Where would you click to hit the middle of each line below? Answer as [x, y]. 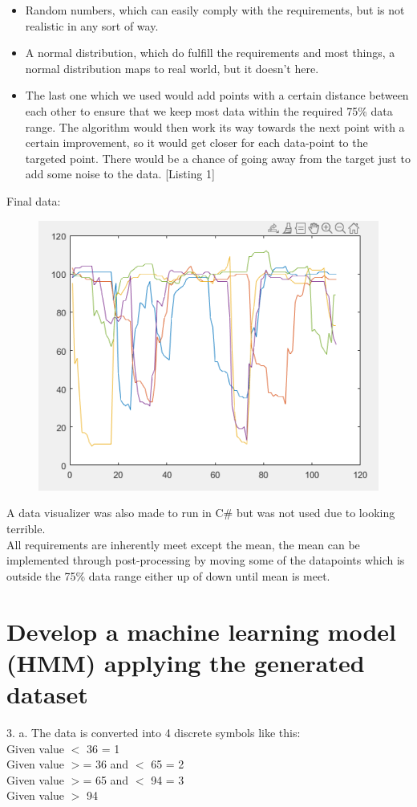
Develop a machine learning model [201, 631]
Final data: [34, 200]
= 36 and [106, 764]
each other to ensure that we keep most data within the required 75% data [209, 110]
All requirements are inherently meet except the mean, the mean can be [183, 544]
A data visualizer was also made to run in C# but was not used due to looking [201, 513]
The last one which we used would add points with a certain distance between [217, 95]
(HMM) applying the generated [186, 662]
